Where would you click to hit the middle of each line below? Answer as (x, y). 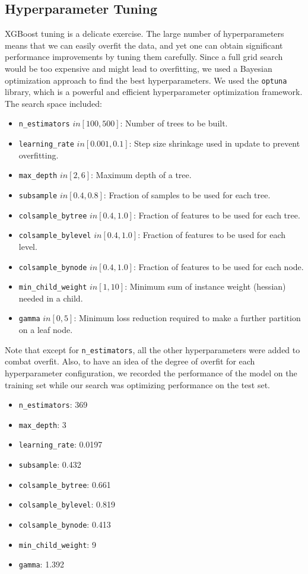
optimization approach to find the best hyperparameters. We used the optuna (146, 80)
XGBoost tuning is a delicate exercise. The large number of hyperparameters (145, 34)
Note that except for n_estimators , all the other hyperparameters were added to (153, 349)
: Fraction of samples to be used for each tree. (187, 194)
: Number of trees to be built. (174, 123)
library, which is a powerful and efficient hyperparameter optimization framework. (154, 92)
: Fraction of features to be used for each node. (218, 266)
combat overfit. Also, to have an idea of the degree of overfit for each (130, 361)
